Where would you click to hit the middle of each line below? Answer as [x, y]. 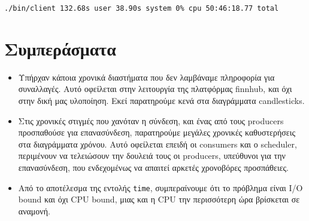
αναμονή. [34, 211]
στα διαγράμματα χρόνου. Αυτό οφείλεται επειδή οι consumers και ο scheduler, [157, 144]
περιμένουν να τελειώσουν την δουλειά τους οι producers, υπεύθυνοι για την [152, 156]
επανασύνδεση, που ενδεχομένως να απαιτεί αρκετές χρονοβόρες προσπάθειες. [153, 167]
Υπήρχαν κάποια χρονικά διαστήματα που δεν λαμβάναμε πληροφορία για [146, 77]
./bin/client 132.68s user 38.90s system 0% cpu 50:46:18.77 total [142, 8]
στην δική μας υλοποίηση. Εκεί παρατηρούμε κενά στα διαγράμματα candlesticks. [161, 100]
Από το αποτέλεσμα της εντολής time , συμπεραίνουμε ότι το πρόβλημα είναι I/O [160, 187]
